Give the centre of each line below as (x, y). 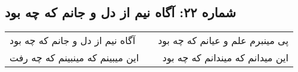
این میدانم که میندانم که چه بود (225, 58)
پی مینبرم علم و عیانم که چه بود (223, 40)
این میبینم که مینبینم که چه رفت (74, 58)
